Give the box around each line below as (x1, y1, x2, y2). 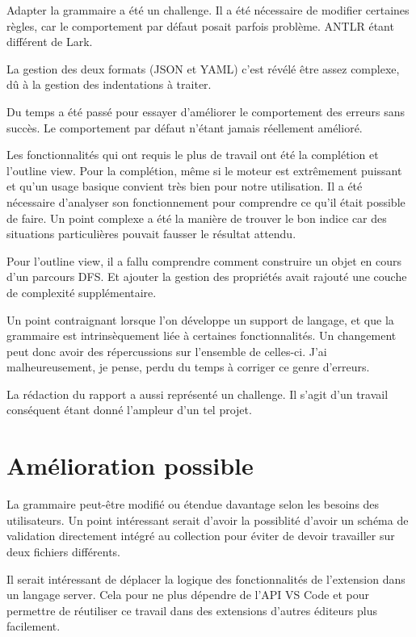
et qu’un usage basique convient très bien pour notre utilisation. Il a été (6, 178, 363, 195)
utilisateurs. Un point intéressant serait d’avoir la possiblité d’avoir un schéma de (6, 511, 409, 528)
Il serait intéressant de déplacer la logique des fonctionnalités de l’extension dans (6, 570, 405, 587)
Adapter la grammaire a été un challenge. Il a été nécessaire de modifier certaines (6, 2, 410, 18)
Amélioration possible (6, 449, 254, 482)
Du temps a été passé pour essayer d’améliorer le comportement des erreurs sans (6, 103, 405, 119)
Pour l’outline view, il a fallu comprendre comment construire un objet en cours (6, 252, 402, 269)
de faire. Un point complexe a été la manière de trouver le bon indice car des (6, 209, 387, 226)
